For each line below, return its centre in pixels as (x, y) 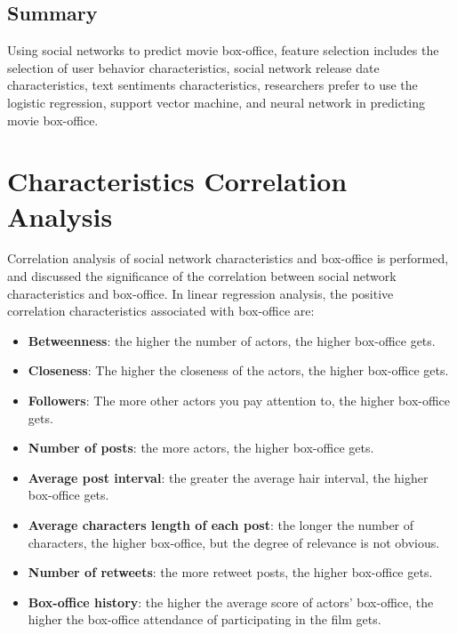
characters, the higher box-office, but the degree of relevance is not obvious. (234, 542)
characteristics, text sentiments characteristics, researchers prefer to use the (212, 85)
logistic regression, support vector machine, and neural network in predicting (216, 102)
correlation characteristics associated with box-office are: (161, 311)
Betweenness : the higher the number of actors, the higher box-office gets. (232, 340)
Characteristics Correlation (177, 181)
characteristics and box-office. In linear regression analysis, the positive (200, 293)
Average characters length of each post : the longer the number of (221, 525)
